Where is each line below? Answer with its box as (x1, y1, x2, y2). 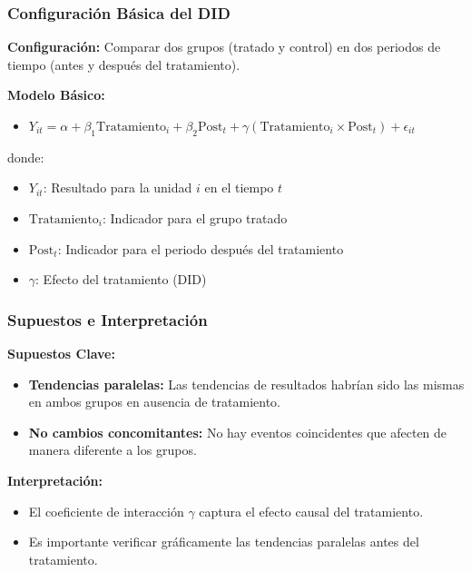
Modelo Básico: (7, 85, 105, 104)
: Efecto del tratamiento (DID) (35, 270, 207, 289)
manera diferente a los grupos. (28, 440, 197, 459)
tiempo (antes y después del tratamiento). (7, 54, 240, 74)
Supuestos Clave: (7, 343, 115, 362)
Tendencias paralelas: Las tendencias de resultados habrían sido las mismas (28, 374, 465, 393)
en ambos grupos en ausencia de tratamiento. (28, 392, 280, 411)
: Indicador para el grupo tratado (103, 208, 288, 227)
